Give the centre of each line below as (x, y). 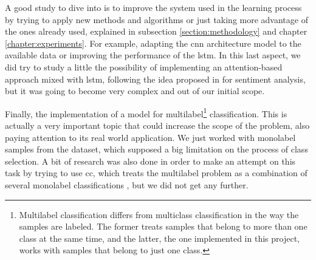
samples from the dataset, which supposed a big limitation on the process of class (156, 149)
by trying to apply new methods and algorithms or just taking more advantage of (156, 19)
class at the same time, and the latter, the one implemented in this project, (159, 238)
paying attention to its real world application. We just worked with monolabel (150, 137)
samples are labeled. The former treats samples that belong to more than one (163, 226)
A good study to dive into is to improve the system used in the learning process (153, 7)
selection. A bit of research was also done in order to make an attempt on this (150, 161)
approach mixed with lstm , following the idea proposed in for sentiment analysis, (155, 79)
